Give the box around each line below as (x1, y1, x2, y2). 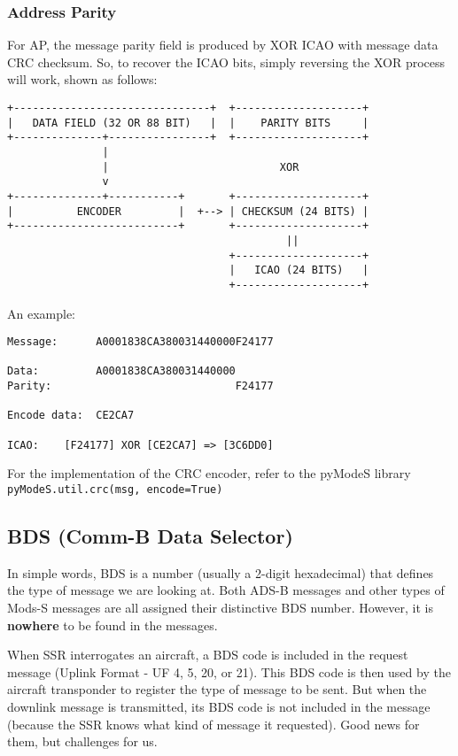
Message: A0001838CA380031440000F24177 (7, 336, 274, 349)
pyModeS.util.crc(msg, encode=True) (7, 482, 223, 496)
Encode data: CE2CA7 (7, 409, 135, 422)
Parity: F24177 (7, 380, 274, 393)
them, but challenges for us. (7, 732, 158, 751)
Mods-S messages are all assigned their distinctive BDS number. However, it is (7, 598, 433, 617)
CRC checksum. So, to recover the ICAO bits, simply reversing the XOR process (7, 52, 446, 71)
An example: (7, 304, 75, 322)
